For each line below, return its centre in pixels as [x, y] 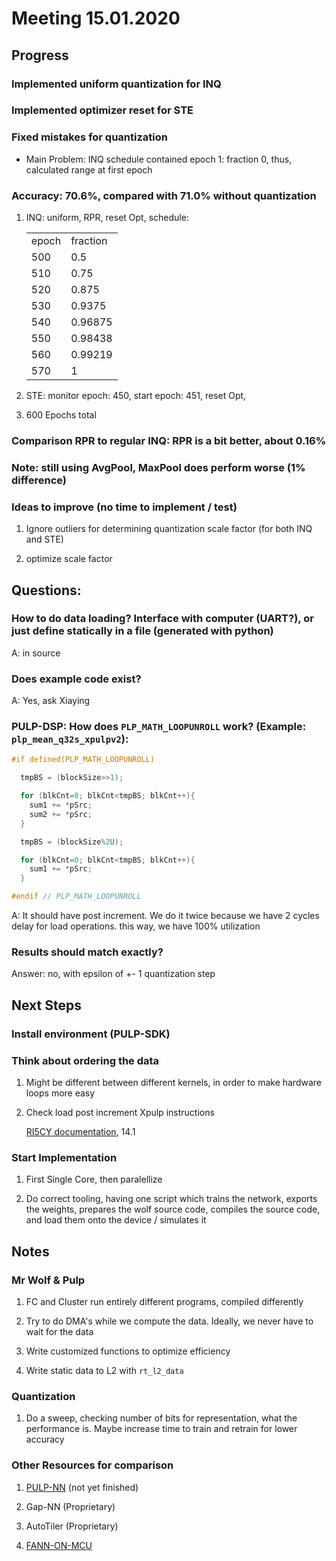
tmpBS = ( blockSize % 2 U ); [72, 842]
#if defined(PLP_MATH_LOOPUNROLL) [83, 760]
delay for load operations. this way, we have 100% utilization [136, 926]
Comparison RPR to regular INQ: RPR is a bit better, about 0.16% [169, 440]
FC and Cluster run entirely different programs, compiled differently [164, 1301]
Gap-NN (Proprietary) [70, 1506]
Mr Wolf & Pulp [48, 1280]
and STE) [44, 539]
